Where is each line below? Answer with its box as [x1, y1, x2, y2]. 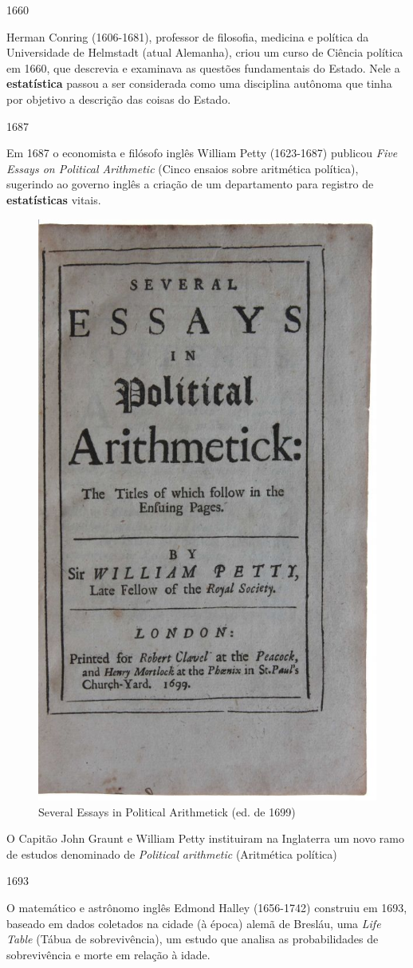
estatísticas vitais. [6, 191, 101, 207]
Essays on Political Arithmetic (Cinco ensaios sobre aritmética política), [6, 160, 359, 176]
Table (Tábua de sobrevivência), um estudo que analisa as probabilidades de [6, 930, 379, 947]
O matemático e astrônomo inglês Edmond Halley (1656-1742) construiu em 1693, [6, 899, 407, 916]
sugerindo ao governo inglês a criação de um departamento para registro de [6, 176, 374, 192]
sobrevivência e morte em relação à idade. [6, 946, 210, 962]
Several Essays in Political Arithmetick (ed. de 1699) [38, 803, 296, 820]
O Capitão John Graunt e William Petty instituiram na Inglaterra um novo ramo [6, 830, 404, 847]
